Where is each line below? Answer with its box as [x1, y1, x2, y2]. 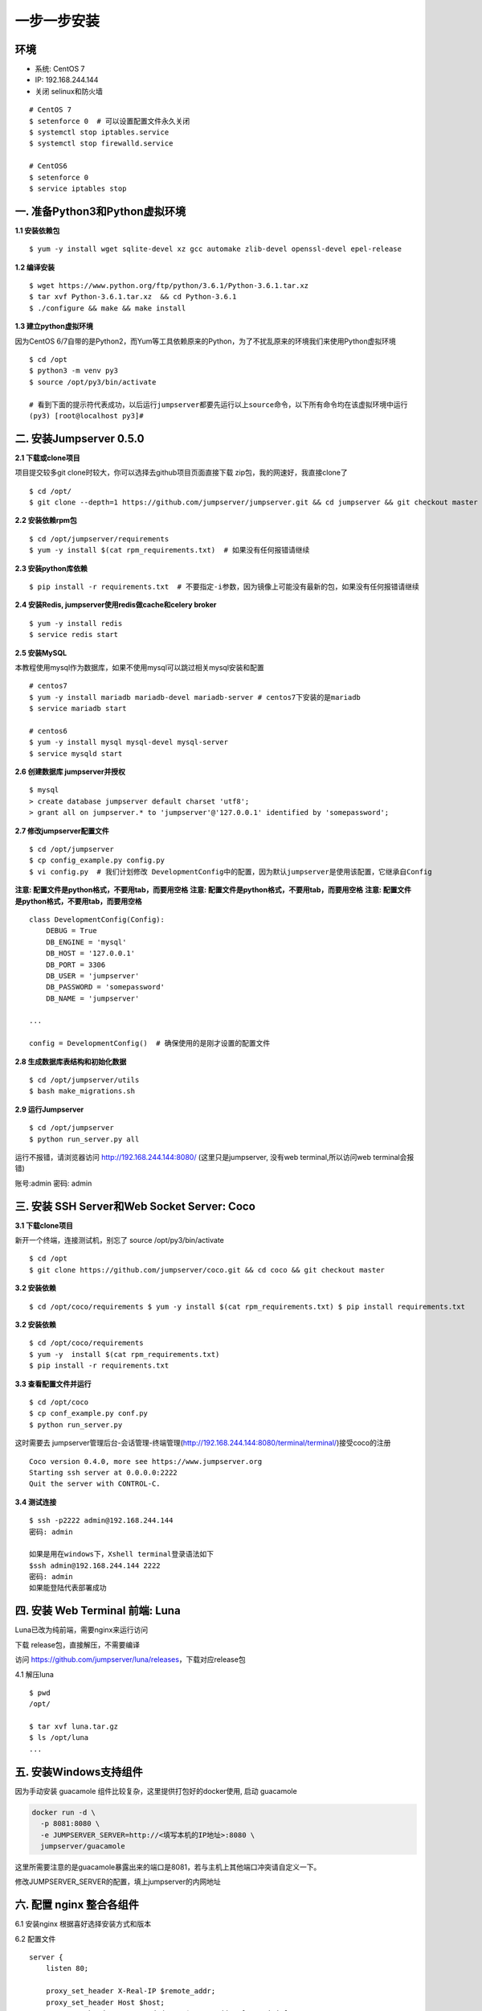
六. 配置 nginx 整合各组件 [14, 1898, 140, 1912]
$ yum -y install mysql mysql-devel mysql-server [29, 738, 229, 747]
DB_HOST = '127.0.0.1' [45, 949, 136, 958]
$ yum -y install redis [29, 619, 123, 627]
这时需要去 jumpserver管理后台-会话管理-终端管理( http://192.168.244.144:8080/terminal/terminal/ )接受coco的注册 [14, 1438, 391, 1448]
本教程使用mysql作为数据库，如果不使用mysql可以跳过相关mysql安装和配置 [14, 662, 264, 672]
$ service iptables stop [29, 183, 127, 193]
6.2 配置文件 [14, 1934, 56, 1943]
